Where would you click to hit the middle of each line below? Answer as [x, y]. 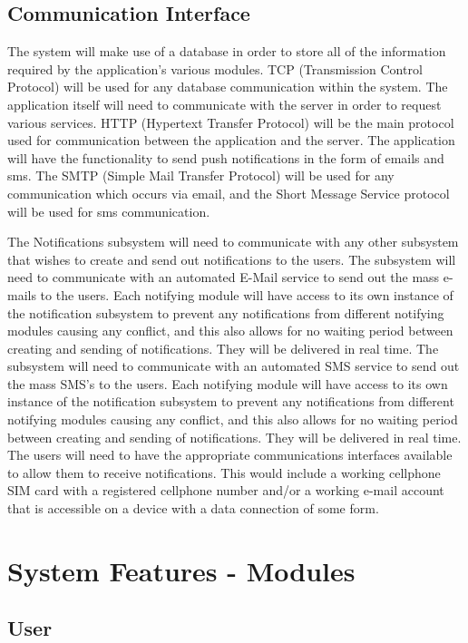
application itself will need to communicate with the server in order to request [224, 104]
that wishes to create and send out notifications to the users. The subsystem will [232, 259]
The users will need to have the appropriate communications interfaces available [230, 455]
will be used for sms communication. [109, 211]
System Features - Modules [181, 570]
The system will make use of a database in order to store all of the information [227, 51]
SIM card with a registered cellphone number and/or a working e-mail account [226, 490]
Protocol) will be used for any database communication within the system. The [228, 87]
